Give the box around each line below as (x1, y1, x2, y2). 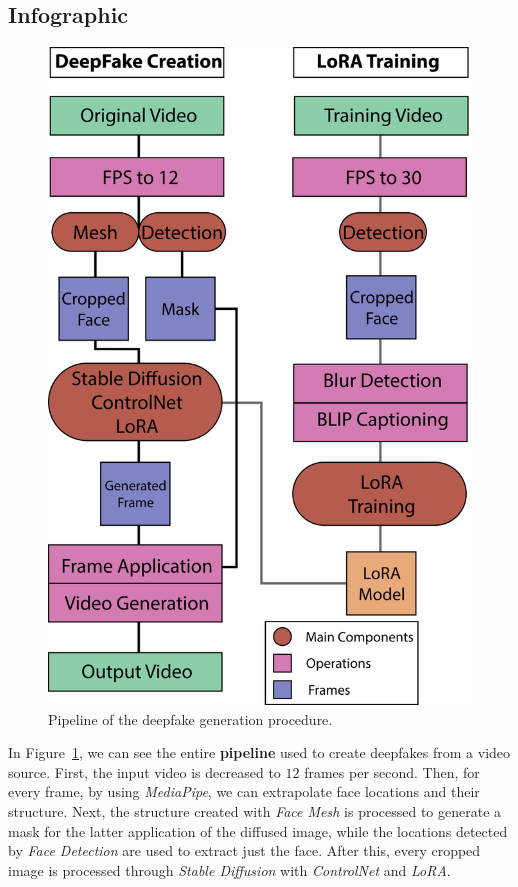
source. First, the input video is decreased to (8, 761, 281, 782)
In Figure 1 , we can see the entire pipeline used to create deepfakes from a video (8, 742, 511, 763)
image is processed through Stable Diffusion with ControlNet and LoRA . (8, 859, 451, 880)
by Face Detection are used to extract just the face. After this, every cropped (8, 840, 481, 861)
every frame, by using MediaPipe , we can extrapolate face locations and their (8, 781, 480, 802)
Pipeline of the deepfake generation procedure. (48, 708, 333, 729)
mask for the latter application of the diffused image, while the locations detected (8, 820, 508, 841)
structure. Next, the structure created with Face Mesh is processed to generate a (8, 801, 502, 821)
